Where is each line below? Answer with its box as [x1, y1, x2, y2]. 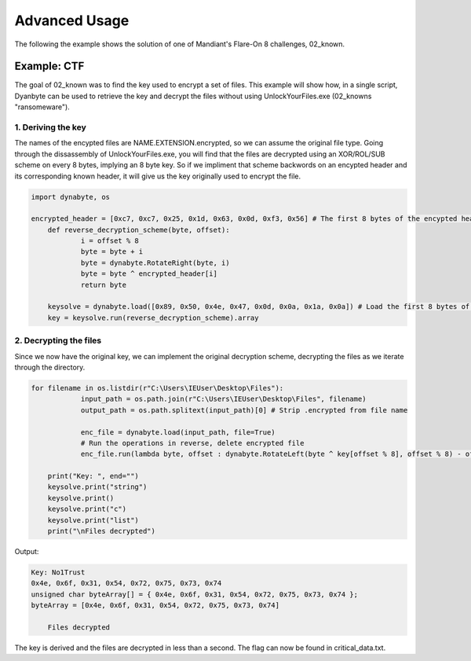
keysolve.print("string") [47, 483, 148, 491]
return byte [80, 280, 127, 289]
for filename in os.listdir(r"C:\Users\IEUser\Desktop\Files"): [31, 384, 284, 392]
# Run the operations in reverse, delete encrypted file [80, 439, 305, 447]
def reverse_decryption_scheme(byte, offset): [47, 225, 231, 234]
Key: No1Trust [31, 567, 86, 577]
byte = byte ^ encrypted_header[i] [80, 270, 217, 278]
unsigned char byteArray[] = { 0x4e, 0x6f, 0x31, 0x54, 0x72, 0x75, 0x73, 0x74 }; [31, 589, 359, 599]
